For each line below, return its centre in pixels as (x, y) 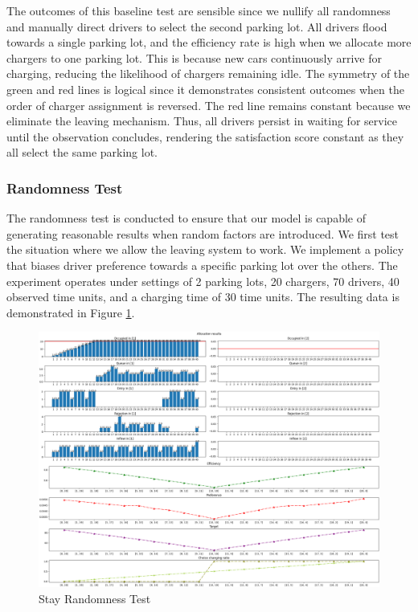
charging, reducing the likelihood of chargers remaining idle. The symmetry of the (208, 73)
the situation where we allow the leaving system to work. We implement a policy (205, 249)
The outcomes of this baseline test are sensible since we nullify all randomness (199, 10)
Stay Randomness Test (95, 598)
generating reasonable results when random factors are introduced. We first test (203, 233)
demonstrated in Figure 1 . (71, 312)
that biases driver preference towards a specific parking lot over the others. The (202, 265)
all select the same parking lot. (82, 152)
